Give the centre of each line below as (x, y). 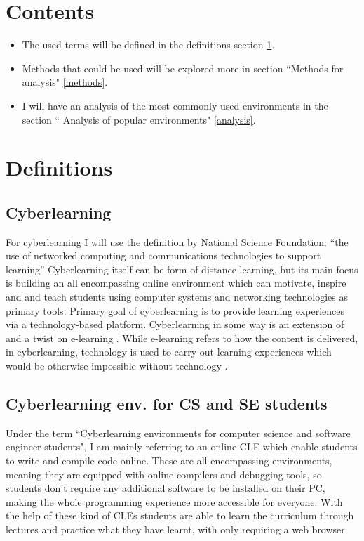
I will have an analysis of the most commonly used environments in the (175, 105)
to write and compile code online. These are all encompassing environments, (169, 460)
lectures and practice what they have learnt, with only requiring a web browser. (177, 529)
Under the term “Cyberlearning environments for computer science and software (178, 432)
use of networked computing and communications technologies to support (163, 255)
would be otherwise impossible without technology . (117, 366)
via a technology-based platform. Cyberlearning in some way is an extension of (175, 324)
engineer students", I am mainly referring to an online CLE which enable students (182, 447)
